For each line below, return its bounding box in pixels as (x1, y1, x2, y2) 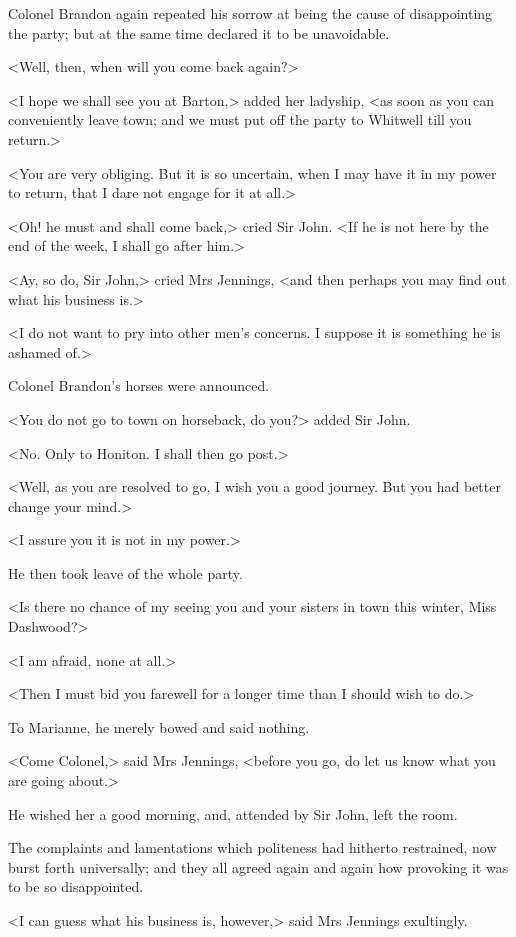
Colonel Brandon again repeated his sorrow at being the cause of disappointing (8, 3, 493, 23)
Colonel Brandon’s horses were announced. (8, 375, 270, 396)
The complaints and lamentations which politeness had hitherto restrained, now (8, 837, 497, 858)
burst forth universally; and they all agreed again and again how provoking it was (8, 856, 509, 877)
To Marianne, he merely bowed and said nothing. (8, 716, 310, 737)
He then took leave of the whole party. (8, 562, 243, 583)
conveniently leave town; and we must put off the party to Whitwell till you (8, 109, 472, 130)
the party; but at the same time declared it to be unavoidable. (8, 22, 390, 43)
